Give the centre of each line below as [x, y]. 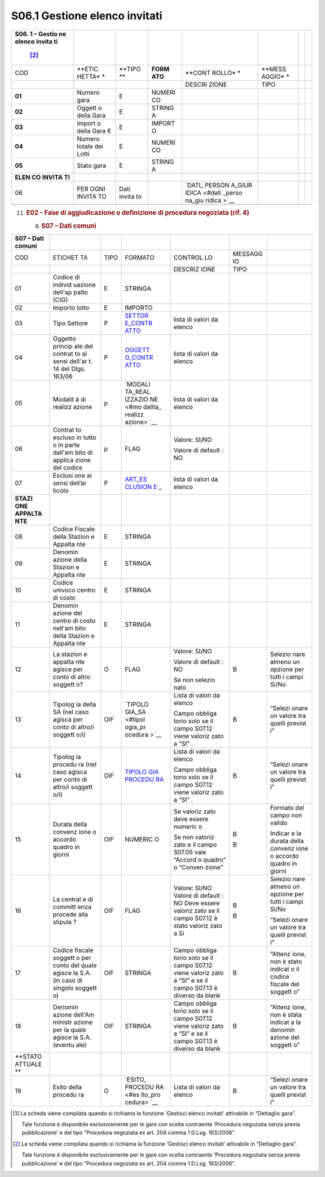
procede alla [70, 914]
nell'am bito [69, 628]
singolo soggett [75, 988]
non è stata [286, 1015]
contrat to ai [70, 354]
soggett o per [72, 957]
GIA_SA [135, 712]
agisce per [68, 669]
